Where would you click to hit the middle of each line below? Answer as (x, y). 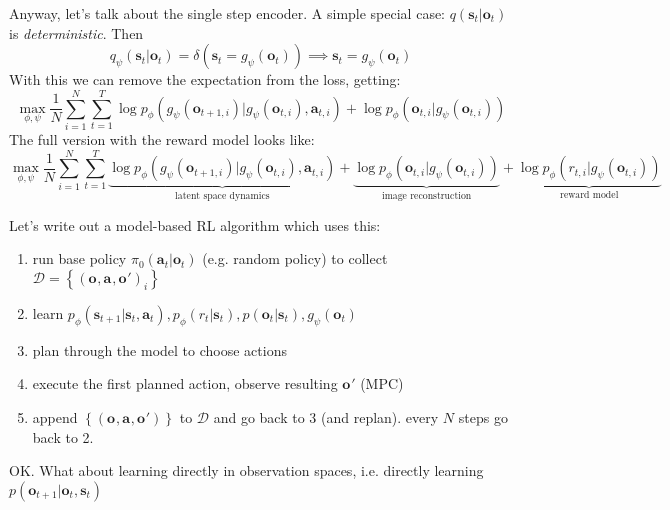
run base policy (79, 258)
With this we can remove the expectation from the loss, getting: (205, 79)
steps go (483, 416)
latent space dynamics (222, 196)
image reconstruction (426, 196)
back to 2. (63, 436)
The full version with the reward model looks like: (162, 138)
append (55, 416)
